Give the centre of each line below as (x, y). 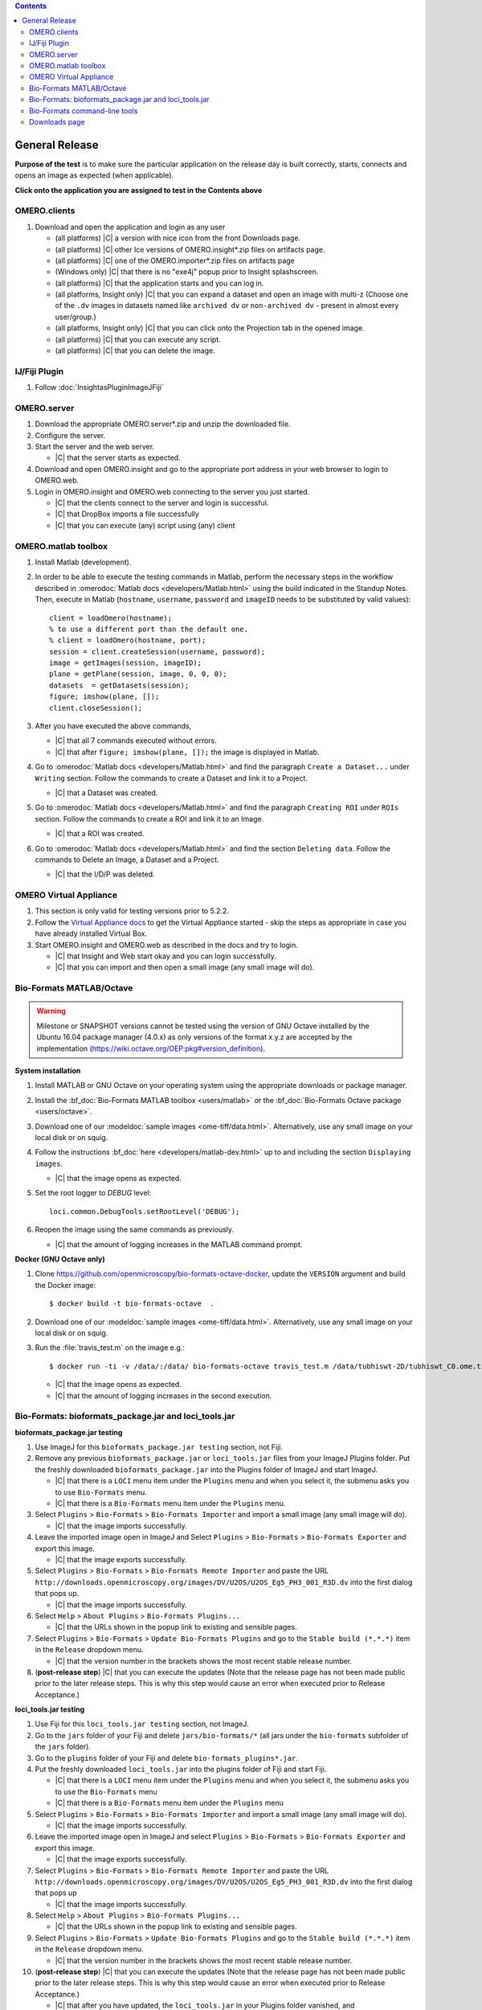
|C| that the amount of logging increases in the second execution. (163, 1396)
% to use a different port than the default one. (149, 629)
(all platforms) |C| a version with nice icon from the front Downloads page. (178, 238)
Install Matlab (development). (83, 562)
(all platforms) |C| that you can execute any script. (138, 339)
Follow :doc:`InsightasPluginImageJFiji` (99, 388)
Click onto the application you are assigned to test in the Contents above (139, 190)
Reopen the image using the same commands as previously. (135, 1229)
